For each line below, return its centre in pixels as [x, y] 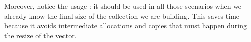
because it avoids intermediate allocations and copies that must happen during [126, 25]
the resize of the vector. [40, 35]
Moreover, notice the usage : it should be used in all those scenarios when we [123, 6]
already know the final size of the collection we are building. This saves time [122, 16]
